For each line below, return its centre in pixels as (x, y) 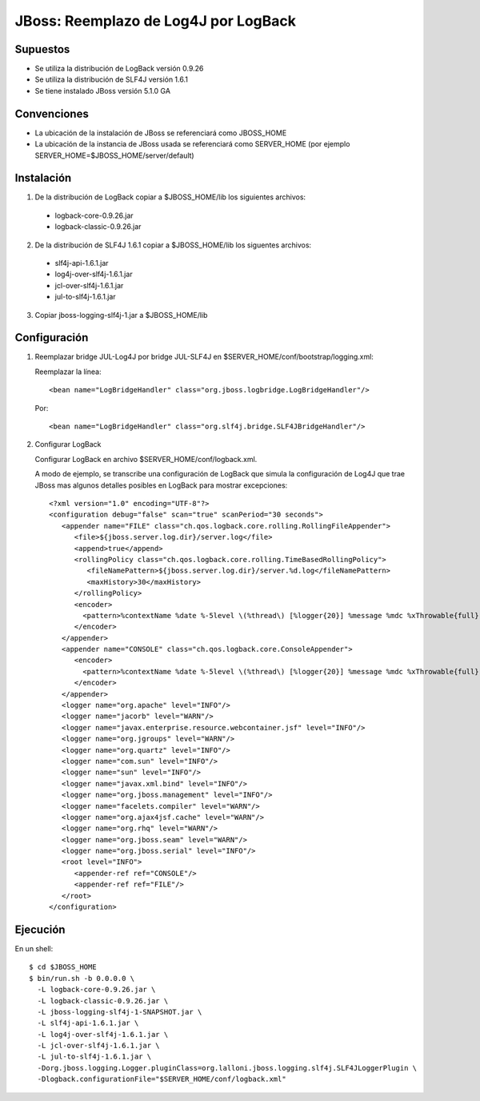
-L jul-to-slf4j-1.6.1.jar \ (94, 1057)
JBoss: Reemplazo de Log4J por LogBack (155, 21)
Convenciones (52, 113)
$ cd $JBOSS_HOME (63, 967)
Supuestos (42, 49)
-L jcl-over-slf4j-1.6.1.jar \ (98, 1046)
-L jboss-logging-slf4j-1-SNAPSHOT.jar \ (120, 1012)
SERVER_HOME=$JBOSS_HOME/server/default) (115, 155)
